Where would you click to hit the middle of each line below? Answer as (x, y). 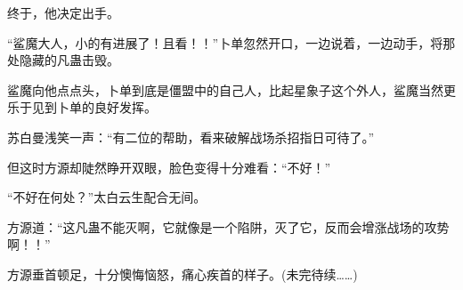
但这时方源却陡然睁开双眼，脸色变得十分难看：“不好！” (169, 167)
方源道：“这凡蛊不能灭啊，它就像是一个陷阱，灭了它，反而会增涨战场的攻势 (228, 226)
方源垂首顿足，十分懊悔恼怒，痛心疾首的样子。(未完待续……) (183, 274)
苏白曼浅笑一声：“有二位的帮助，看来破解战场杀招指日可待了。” (191, 137)
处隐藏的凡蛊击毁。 (63, 60)
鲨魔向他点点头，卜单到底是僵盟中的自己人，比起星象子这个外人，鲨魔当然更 (231, 89)
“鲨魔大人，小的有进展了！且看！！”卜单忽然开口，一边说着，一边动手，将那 (231, 42)
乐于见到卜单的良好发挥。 (82, 107)
